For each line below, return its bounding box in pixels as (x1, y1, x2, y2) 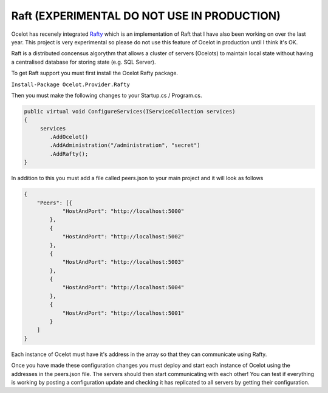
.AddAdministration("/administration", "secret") (49, 142, 200, 149)
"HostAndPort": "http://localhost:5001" (62, 309, 185, 317)
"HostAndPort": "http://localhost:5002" (62, 233, 185, 240)
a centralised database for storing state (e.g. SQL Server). (11, 58, 156, 65)
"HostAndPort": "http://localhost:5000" (62, 207, 185, 215)
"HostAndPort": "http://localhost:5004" (62, 284, 185, 291)
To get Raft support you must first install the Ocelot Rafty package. (11, 70, 179, 77)
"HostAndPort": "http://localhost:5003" (62, 258, 185, 266)
